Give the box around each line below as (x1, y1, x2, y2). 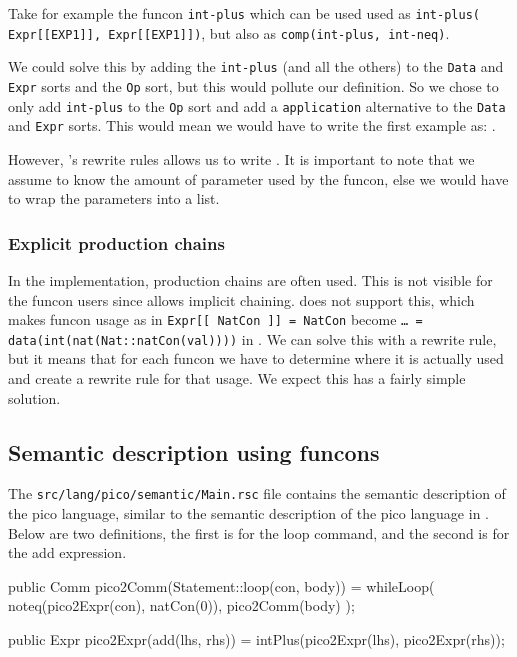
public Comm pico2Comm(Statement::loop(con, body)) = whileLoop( (8, 575, 435, 596)
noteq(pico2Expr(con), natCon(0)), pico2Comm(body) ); (8, 595, 355, 616)
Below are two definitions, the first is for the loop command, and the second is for (8, 522, 510, 543)
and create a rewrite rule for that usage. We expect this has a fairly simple (8, 368, 466, 389)
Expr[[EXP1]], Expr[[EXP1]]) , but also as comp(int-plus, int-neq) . (8, 22, 450, 43)
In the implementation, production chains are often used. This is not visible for (8, 269, 493, 290)
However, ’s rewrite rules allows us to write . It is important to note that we (8, 148, 475, 169)
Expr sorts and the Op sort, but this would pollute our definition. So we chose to (8, 75, 499, 96)
